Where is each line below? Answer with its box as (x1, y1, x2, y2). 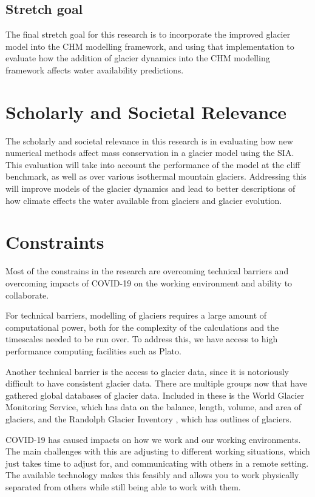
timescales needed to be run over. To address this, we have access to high (5, 333, 278, 345)
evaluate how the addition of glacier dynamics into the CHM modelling (5, 52, 270, 64)
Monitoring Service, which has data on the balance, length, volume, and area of (5, 401, 302, 413)
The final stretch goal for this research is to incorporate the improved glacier (5, 28, 291, 41)
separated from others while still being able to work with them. (5, 480, 241, 493)
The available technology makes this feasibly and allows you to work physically (5, 468, 299, 481)
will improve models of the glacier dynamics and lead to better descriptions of (5, 182, 296, 195)
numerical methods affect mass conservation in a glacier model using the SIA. (5, 146, 294, 159)
